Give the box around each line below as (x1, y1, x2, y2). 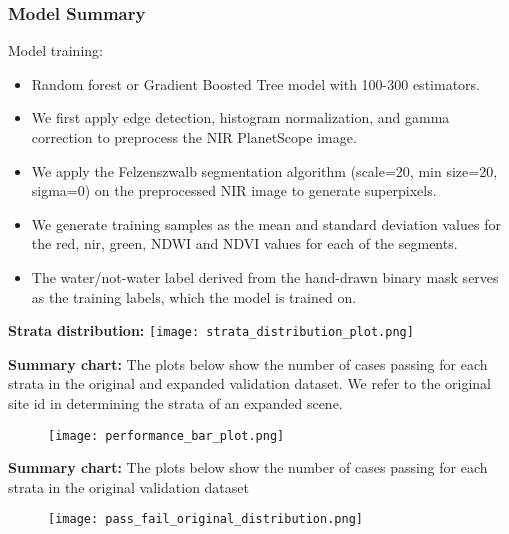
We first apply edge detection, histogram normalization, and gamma (31, 107, 450, 128)
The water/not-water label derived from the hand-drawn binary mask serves (31, 266, 499, 287)
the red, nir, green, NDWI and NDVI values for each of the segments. (31, 233, 458, 254)
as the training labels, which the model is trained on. (31, 286, 357, 307)
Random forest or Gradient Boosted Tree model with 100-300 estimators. (31, 73, 480, 94)
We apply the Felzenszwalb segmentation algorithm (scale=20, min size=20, (31, 160, 498, 181)
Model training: (8, 40, 103, 61)
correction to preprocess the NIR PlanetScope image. (31, 127, 357, 147)
